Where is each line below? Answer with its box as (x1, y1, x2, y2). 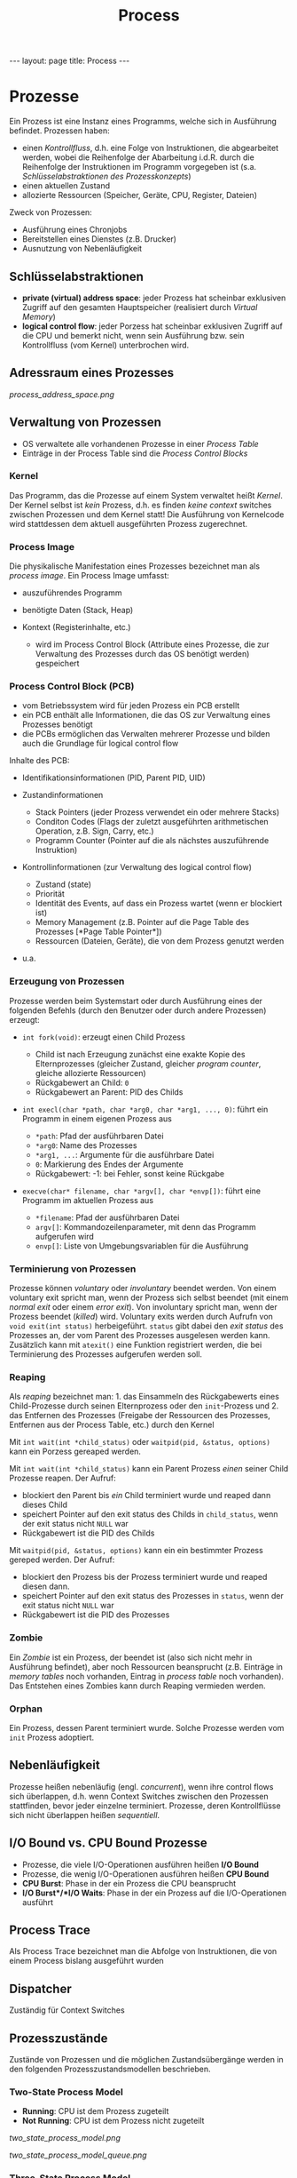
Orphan (9, 1703, 43, 1715)
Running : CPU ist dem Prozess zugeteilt (21, 2106, 169, 2117)
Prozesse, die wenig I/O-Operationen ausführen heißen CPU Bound (21, 1868, 270, 1879)
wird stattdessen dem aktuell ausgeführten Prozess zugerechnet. (9, 518, 248, 529)
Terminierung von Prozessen (9, 1263, 137, 1275)
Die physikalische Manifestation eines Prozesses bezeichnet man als (9, 561, 260, 571)
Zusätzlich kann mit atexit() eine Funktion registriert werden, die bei (9, 1339, 262, 1351)
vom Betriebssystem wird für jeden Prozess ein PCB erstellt (21, 700, 240, 711)
